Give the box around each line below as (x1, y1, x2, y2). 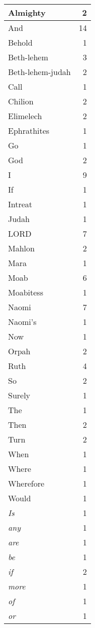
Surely (8, 389, 31, 401)
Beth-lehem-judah (8, 66, 71, 78)
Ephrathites (8, 125, 50, 136)
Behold (8, 36, 33, 48)
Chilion (8, 95, 34, 107)
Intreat (8, 198, 33, 210)
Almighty (8, 7, 46, 18)
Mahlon (8, 242, 35, 254)
